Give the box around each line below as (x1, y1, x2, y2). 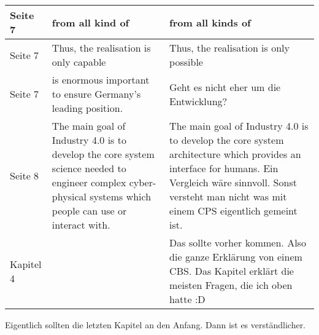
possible (169, 55, 203, 69)
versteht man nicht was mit (169, 189, 287, 203)
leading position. (52, 101, 123, 115)
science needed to (52, 161, 126, 175)
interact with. (52, 218, 110, 232)
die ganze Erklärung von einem (169, 250, 302, 264)
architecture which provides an (169, 147, 301, 161)
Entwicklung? (169, 93, 228, 108)
